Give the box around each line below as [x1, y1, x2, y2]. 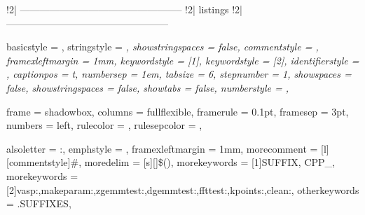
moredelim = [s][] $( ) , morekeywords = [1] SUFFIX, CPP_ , [84, 155, 336, 169]
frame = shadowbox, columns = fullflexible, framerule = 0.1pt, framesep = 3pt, [6, 104, 349, 118]
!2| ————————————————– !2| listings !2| [6, 2, 242, 16]
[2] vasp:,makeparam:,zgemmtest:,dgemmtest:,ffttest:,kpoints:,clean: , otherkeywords [6, 182, 359, 197]
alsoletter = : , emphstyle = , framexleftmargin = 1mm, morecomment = [6, 141, 318, 155]
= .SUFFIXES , [6, 196, 71, 211]
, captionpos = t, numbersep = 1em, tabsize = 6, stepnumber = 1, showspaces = [6, 67, 352, 81]
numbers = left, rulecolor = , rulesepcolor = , [6, 118, 202, 132]
